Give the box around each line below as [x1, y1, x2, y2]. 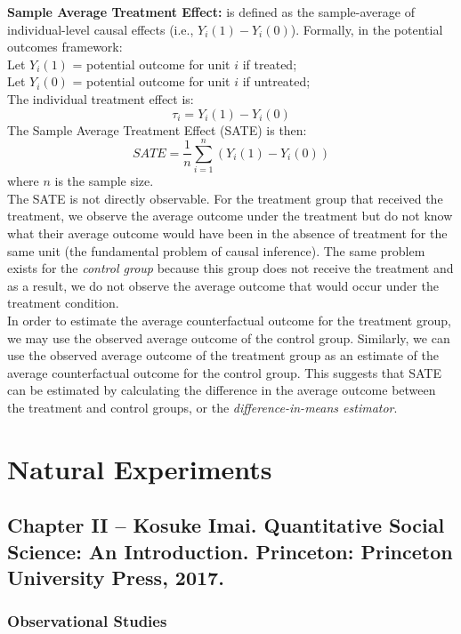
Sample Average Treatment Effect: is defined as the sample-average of [7, 3, 415, 20]
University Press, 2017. [7, 564, 224, 591]
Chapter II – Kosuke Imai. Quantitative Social [7, 511, 445, 539]
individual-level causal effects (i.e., [7, 20, 194, 38]
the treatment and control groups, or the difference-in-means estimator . [7, 398, 398, 416]
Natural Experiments [7, 450, 272, 486]
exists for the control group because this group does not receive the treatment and [7, 259, 454, 277]
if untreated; [242, 72, 311, 91]
